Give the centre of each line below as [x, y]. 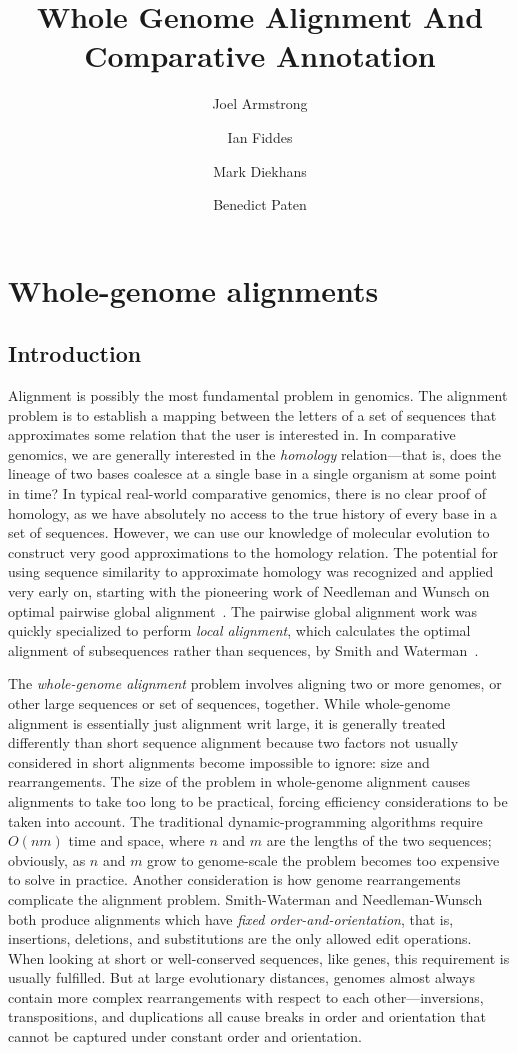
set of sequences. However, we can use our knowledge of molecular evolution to [249, 532]
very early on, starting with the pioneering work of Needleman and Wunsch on [249, 591]
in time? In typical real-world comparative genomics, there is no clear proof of [247, 493]
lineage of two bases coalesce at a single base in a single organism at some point [252, 473]
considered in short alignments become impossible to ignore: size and [219, 761]
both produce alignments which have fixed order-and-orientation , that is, [231, 918]
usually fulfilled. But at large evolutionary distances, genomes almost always [242, 977]
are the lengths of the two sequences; [379, 840]
